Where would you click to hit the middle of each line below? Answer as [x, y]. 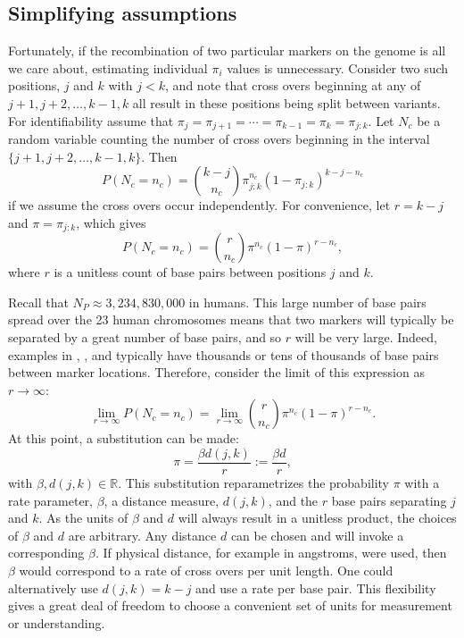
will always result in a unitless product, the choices [317, 518]
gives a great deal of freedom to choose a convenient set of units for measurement [230, 605]
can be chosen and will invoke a [317, 535]
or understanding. [57, 622]
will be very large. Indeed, [366, 337]
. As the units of [83, 518]
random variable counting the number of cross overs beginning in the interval [219, 139]
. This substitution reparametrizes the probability [254, 483]
